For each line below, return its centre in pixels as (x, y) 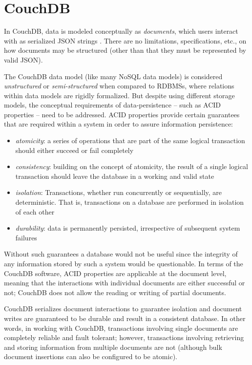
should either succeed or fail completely (74, 150)
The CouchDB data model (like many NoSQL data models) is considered (113, 76)
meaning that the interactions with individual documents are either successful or (125, 283)
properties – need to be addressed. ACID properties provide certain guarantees (122, 114)
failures (26, 237)
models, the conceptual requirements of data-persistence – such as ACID (113, 105)
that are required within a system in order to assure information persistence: (118, 124)
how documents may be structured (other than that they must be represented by (125, 50)
